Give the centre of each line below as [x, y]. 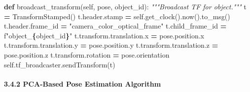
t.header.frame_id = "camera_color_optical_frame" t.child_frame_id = [115, 26]
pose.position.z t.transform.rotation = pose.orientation [87, 54]
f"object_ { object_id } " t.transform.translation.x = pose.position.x [104, 35]
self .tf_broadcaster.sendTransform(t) [60, 64]
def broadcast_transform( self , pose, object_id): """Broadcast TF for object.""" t [125, 6]
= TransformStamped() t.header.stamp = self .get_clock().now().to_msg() [117, 16]
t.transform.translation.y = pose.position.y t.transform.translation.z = [111, 45]
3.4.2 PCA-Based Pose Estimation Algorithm [83, 83]
